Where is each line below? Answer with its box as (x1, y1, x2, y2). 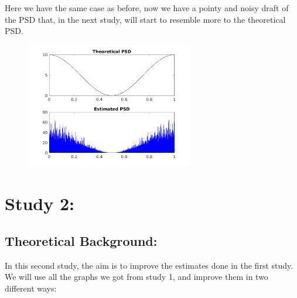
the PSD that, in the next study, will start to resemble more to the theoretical (5, 13, 286, 25)
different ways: (5, 282, 57, 294)
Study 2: (5, 191, 74, 215)
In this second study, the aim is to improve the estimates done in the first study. (5, 259, 293, 271)
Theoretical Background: (5, 231, 158, 249)
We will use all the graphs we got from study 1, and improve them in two (5, 270, 268, 283)
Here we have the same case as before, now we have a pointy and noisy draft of (5, 2, 289, 13)
